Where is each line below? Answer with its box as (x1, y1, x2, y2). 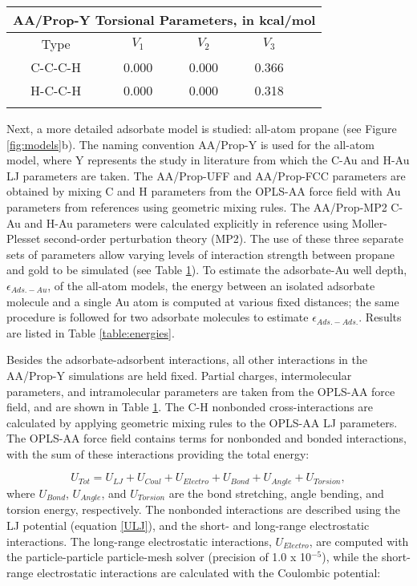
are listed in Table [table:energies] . (6, 324, 175, 341)
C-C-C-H (30, 58, 81, 76)
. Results (358, 309, 402, 325)
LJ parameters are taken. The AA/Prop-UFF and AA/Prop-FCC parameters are (6, 167, 406, 184)
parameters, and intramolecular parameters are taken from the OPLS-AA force (6, 382, 395, 399)
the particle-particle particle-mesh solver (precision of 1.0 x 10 (6, 548, 311, 565)
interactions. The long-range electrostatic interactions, (6, 532, 272, 549)
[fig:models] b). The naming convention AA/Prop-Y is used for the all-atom (6, 135, 375, 152)
